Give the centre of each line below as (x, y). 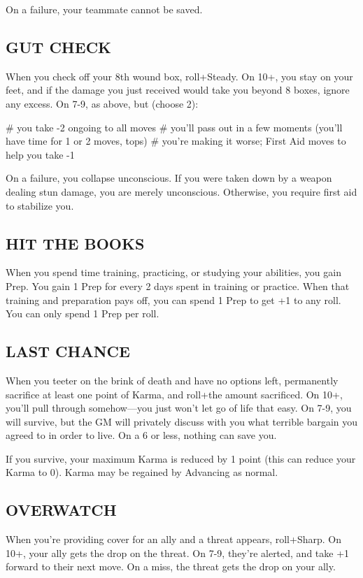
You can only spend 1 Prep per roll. (83, 313)
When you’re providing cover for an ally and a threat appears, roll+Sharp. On (173, 539)
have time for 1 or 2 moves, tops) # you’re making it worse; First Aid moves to (176, 141)
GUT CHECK (59, 46)
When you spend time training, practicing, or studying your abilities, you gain (173, 272)
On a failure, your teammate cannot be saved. (104, 9)
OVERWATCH (61, 510)
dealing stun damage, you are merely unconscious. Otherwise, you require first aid (181, 191)
